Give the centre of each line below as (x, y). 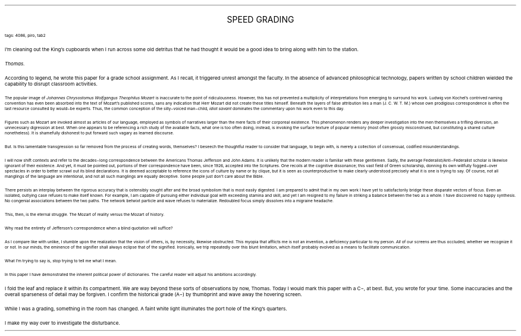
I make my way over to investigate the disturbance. (62, 323)
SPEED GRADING (260, 19)
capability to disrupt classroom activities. (51, 84)
